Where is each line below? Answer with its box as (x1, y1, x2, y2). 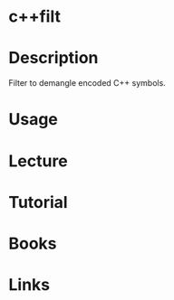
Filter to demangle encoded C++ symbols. (8, 78, 167, 89)
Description (8, 48, 99, 69)
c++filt (8, 6, 61, 27)
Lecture (8, 151, 69, 171)
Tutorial (8, 192, 69, 212)
